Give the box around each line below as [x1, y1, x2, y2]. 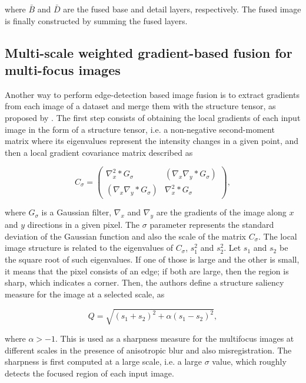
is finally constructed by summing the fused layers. [5, 14, 188, 27]
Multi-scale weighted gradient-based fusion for [5, 43, 292, 61]
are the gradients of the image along [156, 206, 287, 218]
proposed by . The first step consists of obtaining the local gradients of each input [5, 111, 301, 123]
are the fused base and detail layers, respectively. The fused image [63, 3, 301, 15]
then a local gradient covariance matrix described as [5, 146, 193, 158]
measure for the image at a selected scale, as [5, 287, 165, 300]
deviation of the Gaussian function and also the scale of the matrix [5, 230, 246, 242]
